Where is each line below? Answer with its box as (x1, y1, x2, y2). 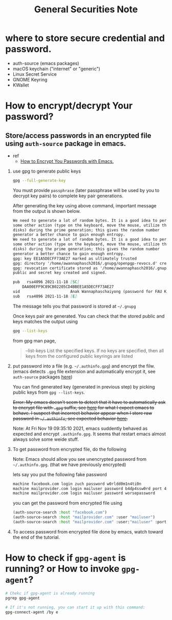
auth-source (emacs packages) (12, 60, 79, 66)
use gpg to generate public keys (12, 168, 81, 174)
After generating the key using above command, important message (12, 202, 157, 208)
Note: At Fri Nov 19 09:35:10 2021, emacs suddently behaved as (12, 425, 148, 431)
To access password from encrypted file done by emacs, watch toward (12, 528, 163, 535)
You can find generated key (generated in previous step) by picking (12, 383, 155, 390)
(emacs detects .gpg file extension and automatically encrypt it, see (12, 368, 156, 374)
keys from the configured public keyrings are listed (25, 353, 133, 359)
